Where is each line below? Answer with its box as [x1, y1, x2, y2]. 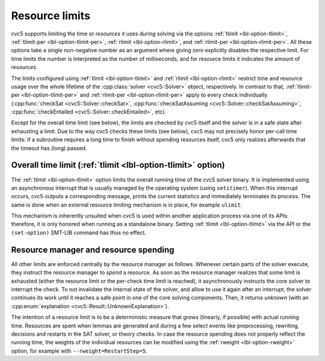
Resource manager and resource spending [11, 244, 175, 255]
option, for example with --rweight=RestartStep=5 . [11, 347, 147, 354]
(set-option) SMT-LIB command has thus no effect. [11, 229, 147, 236]
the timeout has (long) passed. [11, 144, 87, 151]
